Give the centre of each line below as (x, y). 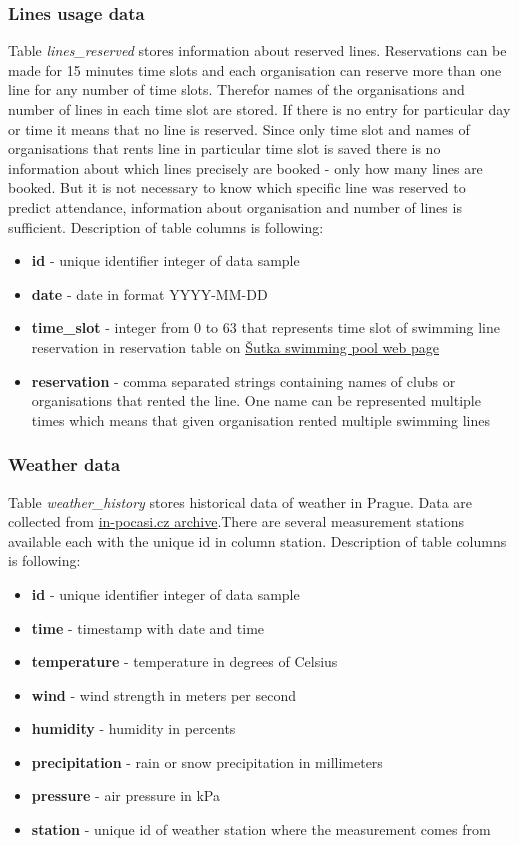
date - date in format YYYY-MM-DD (149, 293)
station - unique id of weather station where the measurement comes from (261, 829)
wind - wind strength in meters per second (163, 694)
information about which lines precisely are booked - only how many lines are (245, 167)
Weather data (64, 464)
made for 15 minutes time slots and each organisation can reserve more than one (255, 69)
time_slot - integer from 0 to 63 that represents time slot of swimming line (266, 327)
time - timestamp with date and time (148, 627)
